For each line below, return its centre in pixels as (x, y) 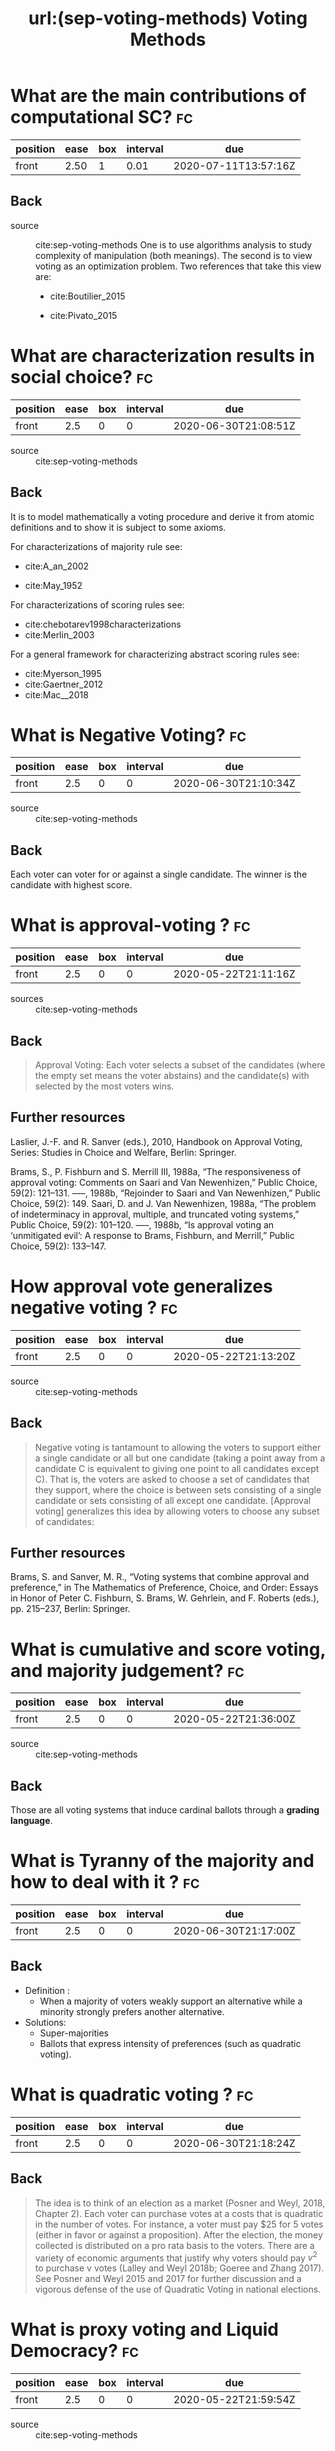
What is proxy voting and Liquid (144, 2329)
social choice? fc (82, 376)
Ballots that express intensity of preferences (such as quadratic (170, 2043)
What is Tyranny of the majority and (162, 1861)
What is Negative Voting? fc (128, 734)
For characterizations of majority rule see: (96, 546)
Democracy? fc (75, 2351)
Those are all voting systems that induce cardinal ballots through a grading (165, 1810)
